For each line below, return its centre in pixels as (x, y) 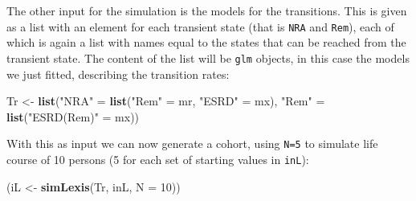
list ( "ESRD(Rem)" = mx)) (73, 116)
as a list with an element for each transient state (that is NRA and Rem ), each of (200, 26)
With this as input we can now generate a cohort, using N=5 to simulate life (192, 144)
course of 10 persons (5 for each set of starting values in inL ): (158, 159)
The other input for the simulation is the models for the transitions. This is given (207, 10)
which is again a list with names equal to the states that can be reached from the (206, 42)
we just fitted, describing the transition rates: (118, 74)
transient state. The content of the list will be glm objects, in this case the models (208, 57)
